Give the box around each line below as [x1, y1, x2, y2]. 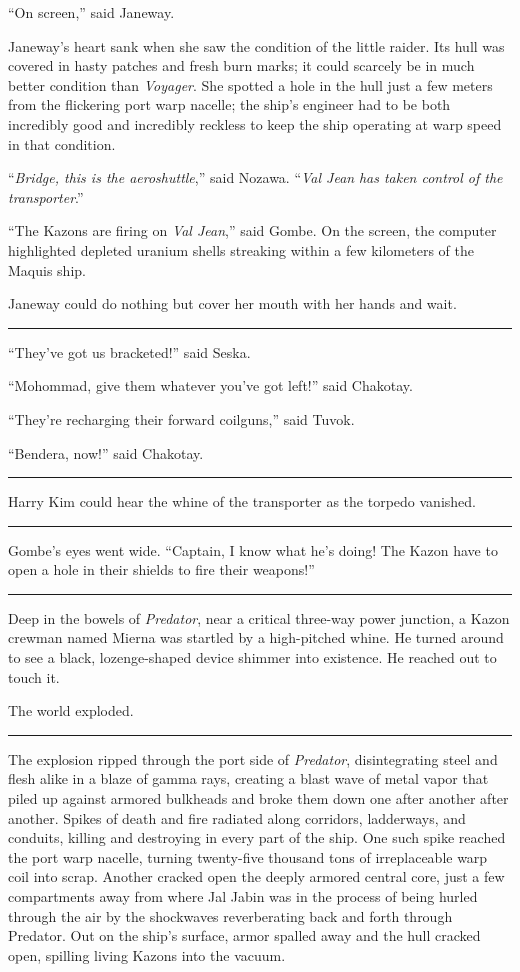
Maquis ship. [8, 259, 86, 280]
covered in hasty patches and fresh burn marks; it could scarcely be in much [8, 55, 475, 76]
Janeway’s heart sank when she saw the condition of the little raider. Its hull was [8, 35, 505, 56]
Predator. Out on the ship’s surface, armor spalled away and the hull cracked [8, 925, 481, 946]
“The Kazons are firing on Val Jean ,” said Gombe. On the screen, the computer [8, 220, 497, 241]
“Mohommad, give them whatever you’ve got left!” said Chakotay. [8, 375, 413, 396]
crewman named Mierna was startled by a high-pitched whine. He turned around [8, 627, 504, 648]
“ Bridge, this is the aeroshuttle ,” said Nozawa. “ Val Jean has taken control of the [8, 167, 503, 188]
